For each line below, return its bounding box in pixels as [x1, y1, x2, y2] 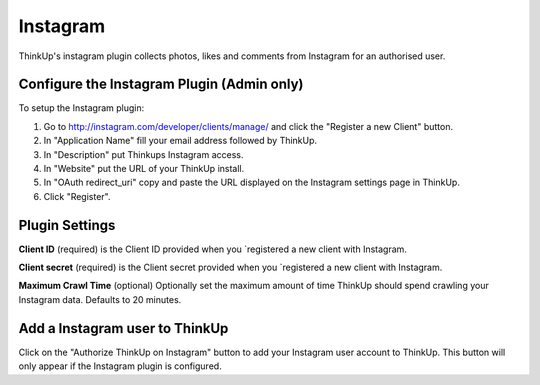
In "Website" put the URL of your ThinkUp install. [43, 163, 245, 175]
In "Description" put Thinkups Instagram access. [43, 148, 244, 160]
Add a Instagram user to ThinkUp [18, 320, 229, 337]
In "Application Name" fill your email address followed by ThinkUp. [43, 135, 318, 147]
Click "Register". [43, 190, 111, 202]
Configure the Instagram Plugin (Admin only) [18, 76, 304, 93]
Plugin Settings [18, 216, 116, 234]
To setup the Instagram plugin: [18, 102, 145, 114]
